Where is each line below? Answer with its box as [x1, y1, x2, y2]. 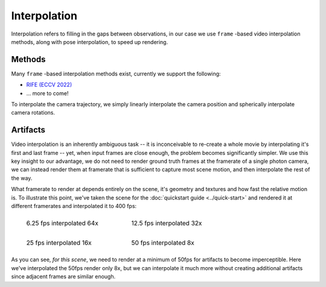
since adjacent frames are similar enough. [11, 273, 116, 280]
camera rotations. [11, 109, 56, 116]
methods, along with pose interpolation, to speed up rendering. [11, 38, 168, 45]
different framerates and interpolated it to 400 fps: [11, 203, 137, 210]
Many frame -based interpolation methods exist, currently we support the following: [11, 70, 221, 77]
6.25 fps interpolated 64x [26, 219, 99, 227]
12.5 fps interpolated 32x [131, 219, 202, 227]
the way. [11, 174, 33, 181]
